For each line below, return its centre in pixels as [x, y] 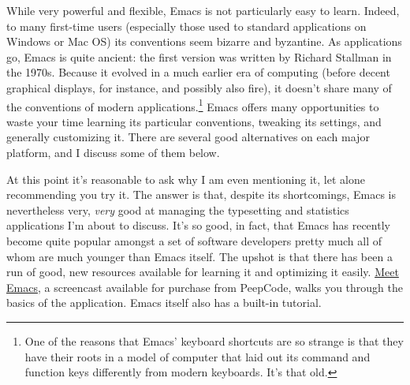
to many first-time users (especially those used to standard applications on [186, 26]
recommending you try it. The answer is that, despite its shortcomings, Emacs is [201, 194]
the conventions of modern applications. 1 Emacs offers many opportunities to [193, 105]
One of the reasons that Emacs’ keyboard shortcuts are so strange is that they [214, 340]
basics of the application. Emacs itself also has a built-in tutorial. [164, 303]
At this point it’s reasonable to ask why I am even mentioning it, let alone [186, 179]
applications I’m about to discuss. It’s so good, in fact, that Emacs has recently [198, 225]
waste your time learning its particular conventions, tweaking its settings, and [194, 121]
